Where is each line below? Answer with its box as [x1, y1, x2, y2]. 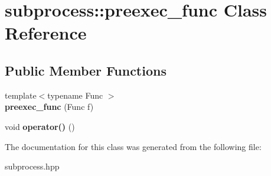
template [5, 89, 37, 101]
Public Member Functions [5, 61, 166, 79]
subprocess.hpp [5, 160, 60, 172]
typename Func [47, 89, 103, 101]
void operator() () [5, 120, 75, 132]
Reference [5, 21, 87, 45]
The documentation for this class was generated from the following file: [5, 140, 262, 152]
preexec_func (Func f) [5, 100, 94, 113]
